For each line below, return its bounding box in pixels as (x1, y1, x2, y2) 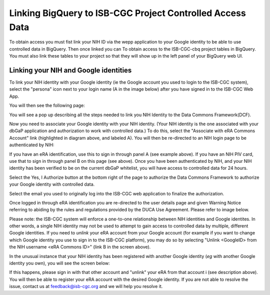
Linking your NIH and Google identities (9, 66, 132, 75)
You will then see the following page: (9, 103, 85, 109)
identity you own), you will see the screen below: (9, 260, 110, 266)
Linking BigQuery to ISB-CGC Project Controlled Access (9, 8, 246, 19)
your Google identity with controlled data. (9, 181, 95, 187)
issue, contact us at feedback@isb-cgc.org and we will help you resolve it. (9, 283, 163, 289)
